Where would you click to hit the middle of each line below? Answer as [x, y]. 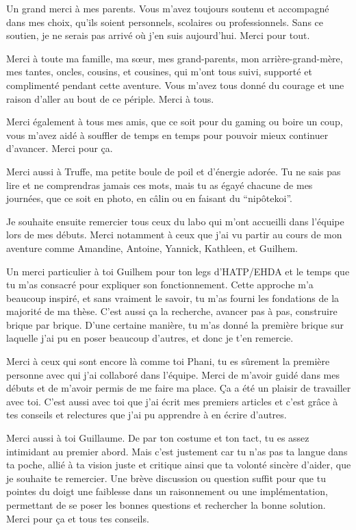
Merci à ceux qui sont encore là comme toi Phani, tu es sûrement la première [168, 361]
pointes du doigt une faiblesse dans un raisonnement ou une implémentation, [167, 491]
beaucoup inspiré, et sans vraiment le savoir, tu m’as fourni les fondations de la [173, 298]
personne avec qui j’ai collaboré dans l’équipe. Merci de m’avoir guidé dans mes [173, 374]
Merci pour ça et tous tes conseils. [78, 518]
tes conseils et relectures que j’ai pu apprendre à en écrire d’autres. [147, 415]
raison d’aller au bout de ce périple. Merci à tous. [110, 98]
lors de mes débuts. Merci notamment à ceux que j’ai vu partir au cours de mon [174, 235]
